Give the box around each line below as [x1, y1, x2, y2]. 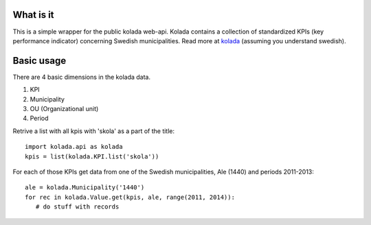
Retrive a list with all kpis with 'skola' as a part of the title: [12, 127, 175, 135]
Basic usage [12, 55, 67, 67]
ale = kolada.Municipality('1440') [25, 184, 145, 191]
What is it [12, 9, 54, 21]
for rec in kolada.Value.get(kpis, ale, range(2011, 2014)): [25, 193, 235, 201]
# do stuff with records [35, 203, 120, 211]
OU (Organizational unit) [30, 104, 99, 113]
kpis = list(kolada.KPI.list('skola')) [25, 152, 159, 161]
